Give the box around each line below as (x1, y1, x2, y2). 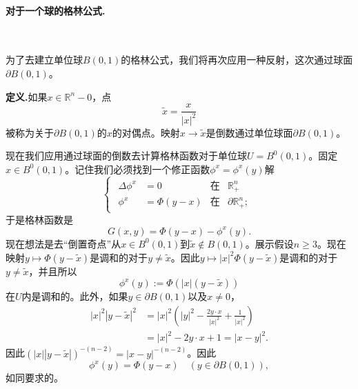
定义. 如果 (6, 89, 48, 103)
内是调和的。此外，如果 (21, 289, 128, 303)
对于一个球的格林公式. (6, 3, 106, 17)
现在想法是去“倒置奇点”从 (6, 236, 121, 250)
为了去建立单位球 (6, 52, 83, 67)
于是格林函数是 (6, 212, 73, 226)
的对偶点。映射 (112, 125, 180, 139)
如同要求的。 (6, 370, 63, 385)
